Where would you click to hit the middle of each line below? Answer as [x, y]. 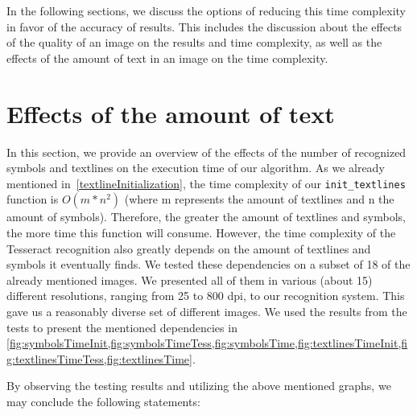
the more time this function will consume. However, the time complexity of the [201, 232]
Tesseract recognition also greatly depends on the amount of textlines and [189, 248]
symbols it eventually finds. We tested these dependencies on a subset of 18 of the [208, 264]
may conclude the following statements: [103, 401]
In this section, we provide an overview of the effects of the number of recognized [206, 152]
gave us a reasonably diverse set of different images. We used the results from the [207, 311]
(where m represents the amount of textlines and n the [259, 199]
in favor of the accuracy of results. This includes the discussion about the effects [204, 26]
